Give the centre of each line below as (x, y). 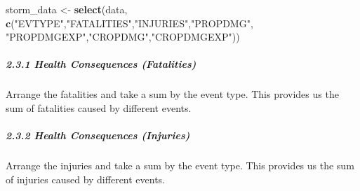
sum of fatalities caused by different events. (99, 107)
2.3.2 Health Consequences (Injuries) (98, 135)
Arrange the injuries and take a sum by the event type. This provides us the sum (180, 165)
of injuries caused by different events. (86, 179)
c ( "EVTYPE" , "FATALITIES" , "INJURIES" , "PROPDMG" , (129, 23)
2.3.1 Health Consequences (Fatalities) (101, 64)
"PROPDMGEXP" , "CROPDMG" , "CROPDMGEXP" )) (123, 37)
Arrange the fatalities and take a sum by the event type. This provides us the (172, 94)
